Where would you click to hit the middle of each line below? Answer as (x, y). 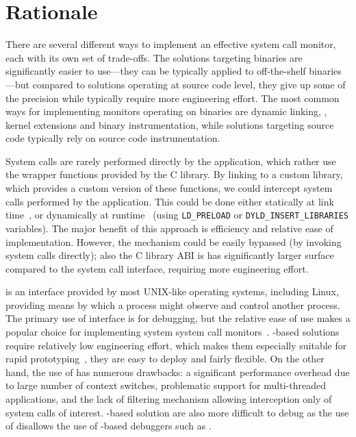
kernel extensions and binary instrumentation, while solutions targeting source (170, 124)
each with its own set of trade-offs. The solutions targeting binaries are (154, 57)
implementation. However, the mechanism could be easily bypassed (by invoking (174, 241)
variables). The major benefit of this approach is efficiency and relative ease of (169, 228)
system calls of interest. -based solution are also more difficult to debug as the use (177, 412)
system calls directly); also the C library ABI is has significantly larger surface (170, 255)
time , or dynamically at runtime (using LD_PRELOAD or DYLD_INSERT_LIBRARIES (177, 215)
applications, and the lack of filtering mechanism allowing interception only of (169, 399)
